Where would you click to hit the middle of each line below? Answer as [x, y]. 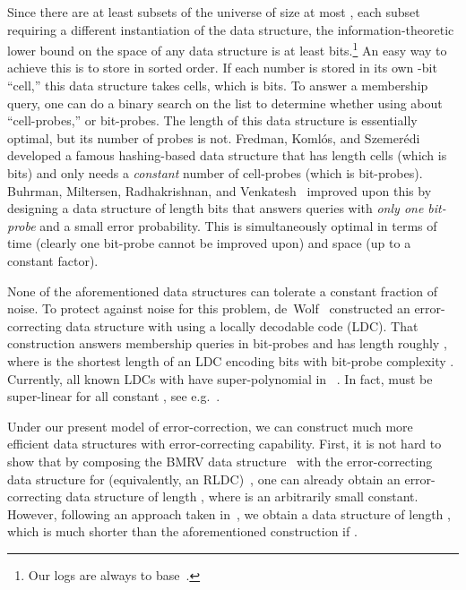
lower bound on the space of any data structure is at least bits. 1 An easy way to [227, 49]
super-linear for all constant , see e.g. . [114, 396]
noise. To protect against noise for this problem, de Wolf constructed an [209, 308]
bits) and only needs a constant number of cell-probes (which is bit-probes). [215, 173]
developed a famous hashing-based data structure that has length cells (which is [227, 155]
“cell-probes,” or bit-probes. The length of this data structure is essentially [212, 120]
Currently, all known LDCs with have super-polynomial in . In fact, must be [220, 378]
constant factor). [53, 260]
